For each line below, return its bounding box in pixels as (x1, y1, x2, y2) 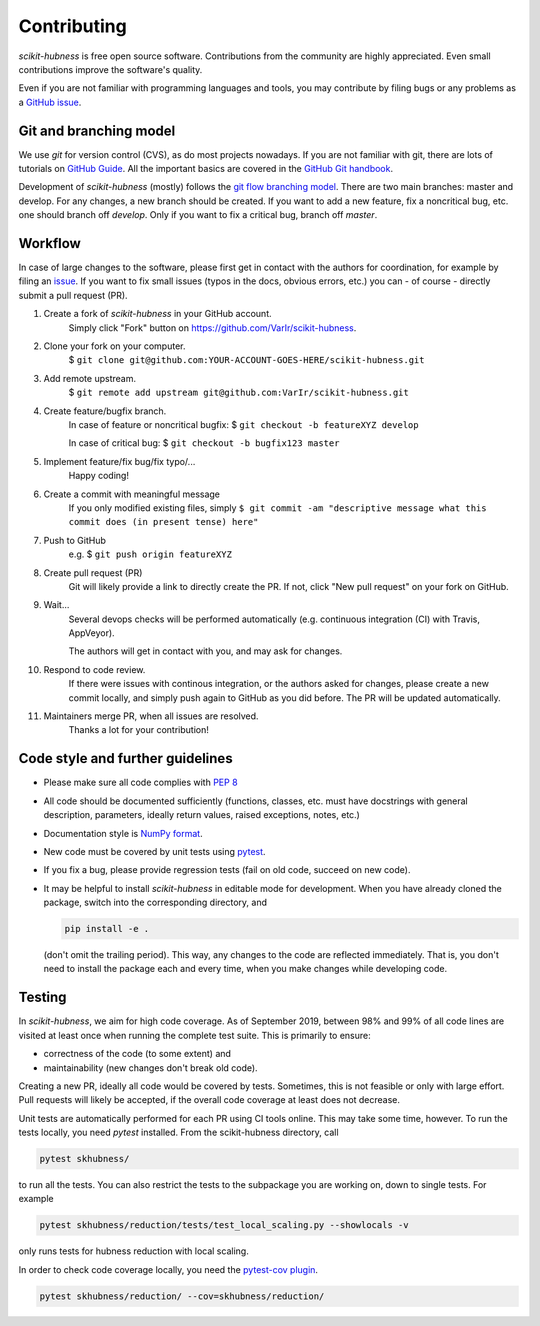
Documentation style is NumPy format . (43, 827, 204, 839)
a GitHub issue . (18, 96, 82, 108)
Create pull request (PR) (43, 566, 143, 579)
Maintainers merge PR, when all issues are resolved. (43, 710, 259, 722)
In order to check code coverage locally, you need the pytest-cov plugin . (18, 1263, 319, 1275)
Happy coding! (68, 470, 130, 482)
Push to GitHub (43, 534, 107, 546)
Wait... (43, 599, 70, 611)
